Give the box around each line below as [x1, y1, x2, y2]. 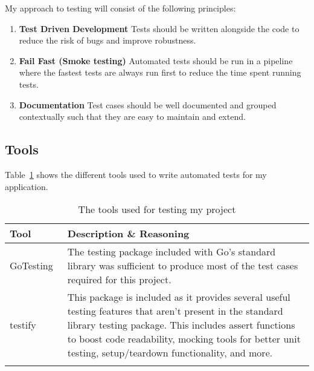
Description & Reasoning [67, 226, 190, 241]
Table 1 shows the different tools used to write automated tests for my [5, 168, 267, 180]
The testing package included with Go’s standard [67, 245, 276, 259]
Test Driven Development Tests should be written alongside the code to [19, 22, 300, 34]
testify [10, 318, 36, 332]
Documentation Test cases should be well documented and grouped [19, 98, 277, 111]
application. [5, 180, 48, 192]
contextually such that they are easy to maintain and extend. [19, 110, 246, 123]
